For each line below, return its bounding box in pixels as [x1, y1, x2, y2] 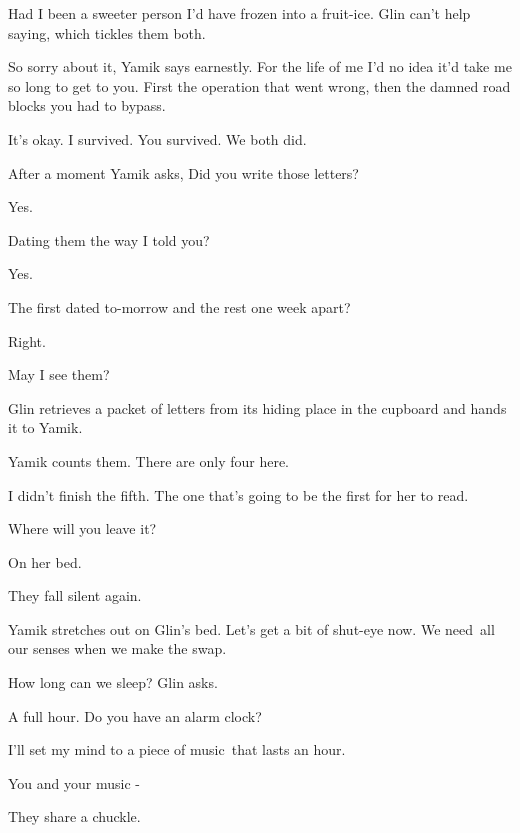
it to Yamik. [8, 417, 83, 438]
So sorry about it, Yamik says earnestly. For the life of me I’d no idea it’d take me [8, 56, 512, 77]
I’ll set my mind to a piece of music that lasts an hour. [8, 739, 346, 760]
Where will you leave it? [8, 518, 157, 539]
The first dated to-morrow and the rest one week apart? [8, 296, 351, 317]
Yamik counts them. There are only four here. [8, 450, 290, 471]
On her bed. [8, 551, 82, 572]
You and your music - [8, 772, 140, 793]
